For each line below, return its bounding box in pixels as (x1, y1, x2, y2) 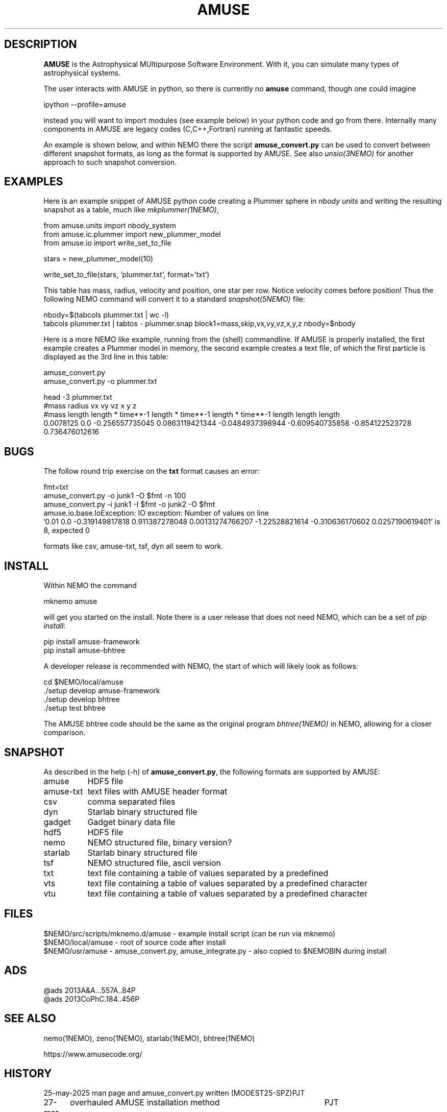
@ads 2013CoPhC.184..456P (43, 994, 140, 1003)
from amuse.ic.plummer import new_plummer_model (43, 230, 221, 239)
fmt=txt (43, 482, 68, 492)
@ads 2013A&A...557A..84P (43, 985, 136, 995)
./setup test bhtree (43, 704, 106, 713)
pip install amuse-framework (43, 637, 140, 646)
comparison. (43, 728, 86, 737)
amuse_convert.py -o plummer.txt (43, 377, 157, 386)
